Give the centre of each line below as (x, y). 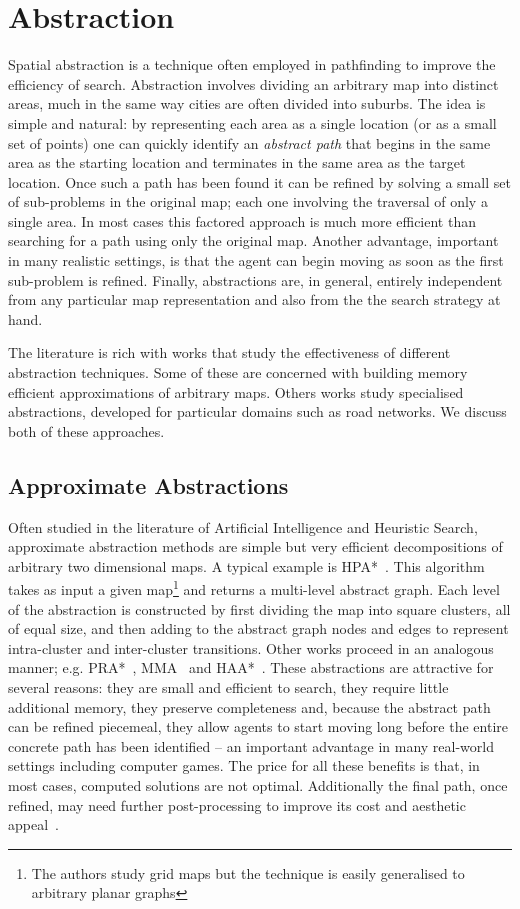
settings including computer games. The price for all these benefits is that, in (244, 765)
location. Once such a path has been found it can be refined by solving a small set (259, 181)
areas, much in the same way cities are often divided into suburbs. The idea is (247, 103)
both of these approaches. (86, 430)
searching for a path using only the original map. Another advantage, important (253, 240)
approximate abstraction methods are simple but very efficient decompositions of (255, 546)
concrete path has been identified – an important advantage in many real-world (251, 745)
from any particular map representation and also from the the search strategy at (254, 299)
